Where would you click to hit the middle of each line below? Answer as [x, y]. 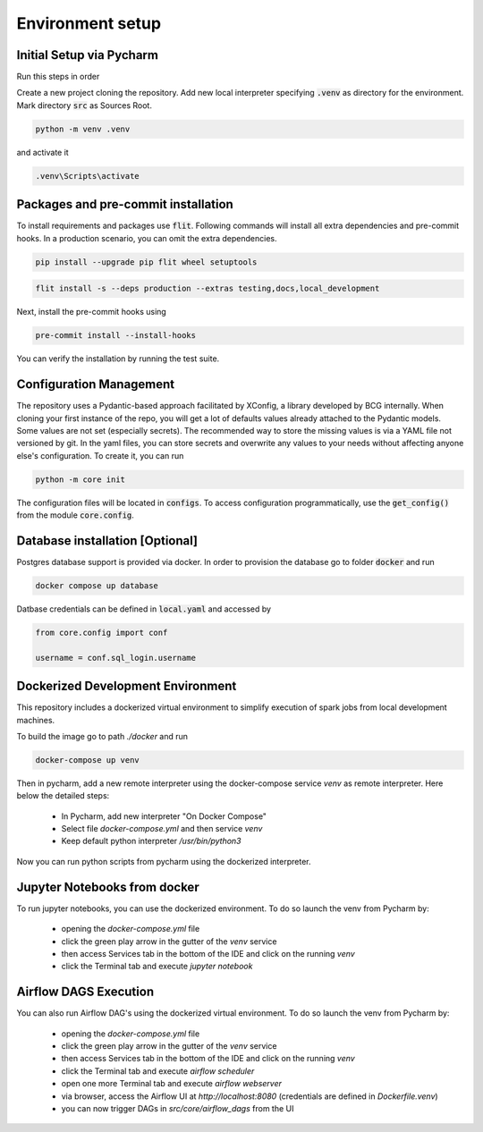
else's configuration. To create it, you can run [100, 455]
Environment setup [89, 23]
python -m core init [80, 479]
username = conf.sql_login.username [116, 658]
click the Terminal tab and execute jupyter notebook [157, 967]
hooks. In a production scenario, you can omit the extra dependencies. [147, 238]
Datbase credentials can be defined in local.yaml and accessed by [144, 609]
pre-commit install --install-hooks [116, 336]
